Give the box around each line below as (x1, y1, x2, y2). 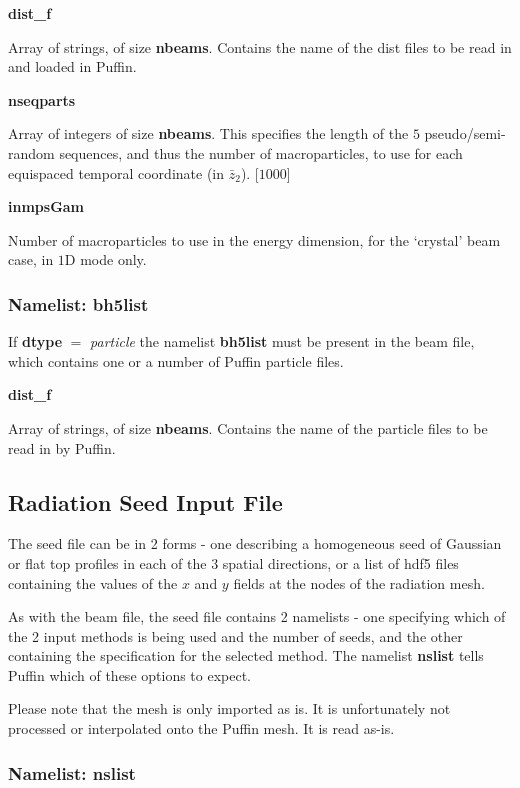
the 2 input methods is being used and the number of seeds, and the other (8, 625, 463, 646)
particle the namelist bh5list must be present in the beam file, (90, 331, 475, 352)
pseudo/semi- (424, 123, 506, 144)
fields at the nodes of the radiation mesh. (233, 572, 485, 593)
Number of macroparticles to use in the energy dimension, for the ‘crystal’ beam (8, 229, 501, 250)
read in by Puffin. (8, 437, 116, 458)
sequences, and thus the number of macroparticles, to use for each (59, 142, 463, 163)
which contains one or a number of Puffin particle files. (8, 350, 344, 371)
